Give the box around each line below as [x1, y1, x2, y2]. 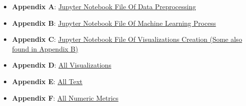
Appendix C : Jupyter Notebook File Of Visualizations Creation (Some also [12, 34, 242, 44]
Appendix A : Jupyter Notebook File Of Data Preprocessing [12, 1, 196, 11]
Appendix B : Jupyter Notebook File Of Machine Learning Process [12, 18, 216, 28]
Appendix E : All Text [12, 76, 82, 86]
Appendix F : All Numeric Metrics [12, 92, 119, 103]
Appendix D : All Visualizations [12, 60, 112, 70]
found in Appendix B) [12, 43, 78, 53]
